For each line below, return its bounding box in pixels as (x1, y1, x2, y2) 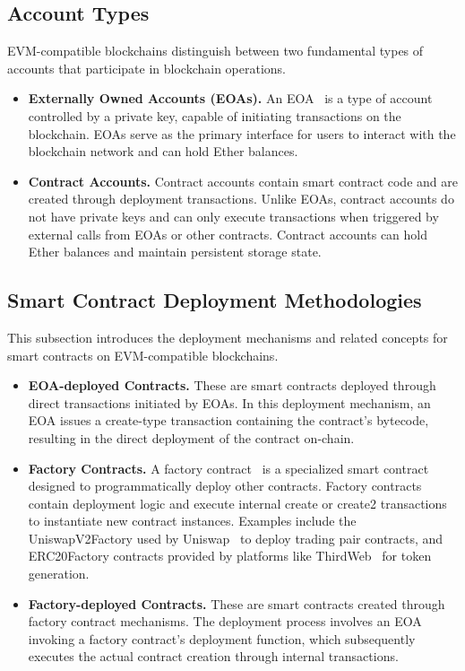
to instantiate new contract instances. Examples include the (28, 511, 357, 530)
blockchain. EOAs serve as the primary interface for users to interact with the (28, 124, 456, 143)
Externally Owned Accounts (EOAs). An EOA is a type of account (28, 89, 433, 108)
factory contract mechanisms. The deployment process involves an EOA (28, 612, 422, 631)
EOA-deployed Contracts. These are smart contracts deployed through (28, 376, 436, 395)
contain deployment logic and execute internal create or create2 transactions (28, 493, 447, 512)
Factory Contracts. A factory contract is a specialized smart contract (28, 458, 429, 477)
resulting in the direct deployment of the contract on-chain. (28, 428, 355, 447)
